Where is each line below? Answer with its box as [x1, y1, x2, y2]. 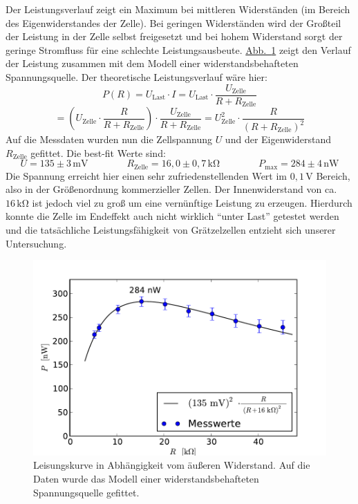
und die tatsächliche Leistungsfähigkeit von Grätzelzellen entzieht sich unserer [6, 223, 336, 237]
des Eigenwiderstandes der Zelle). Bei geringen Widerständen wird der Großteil [6, 15, 341, 30]
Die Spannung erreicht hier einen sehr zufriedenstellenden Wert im [6, 168, 287, 183]
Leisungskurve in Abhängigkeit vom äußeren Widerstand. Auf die [33, 458, 310, 472]
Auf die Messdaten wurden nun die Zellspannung [6, 132, 212, 147]
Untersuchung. [6, 236, 67, 250]
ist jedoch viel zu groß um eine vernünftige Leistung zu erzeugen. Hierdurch [32, 195, 352, 209]
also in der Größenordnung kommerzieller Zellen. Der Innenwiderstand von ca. [6, 182, 337, 196]
